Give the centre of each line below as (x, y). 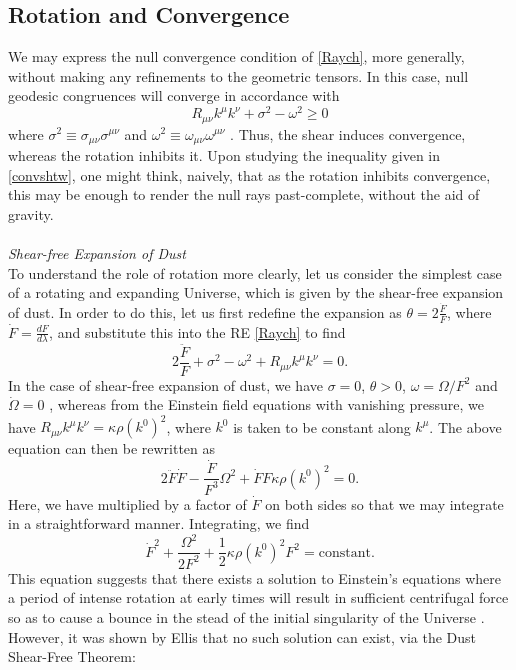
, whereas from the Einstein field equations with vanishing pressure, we (266, 404)
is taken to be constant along (322, 426)
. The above (465, 426)
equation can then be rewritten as (112, 448)
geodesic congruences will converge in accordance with (174, 95)
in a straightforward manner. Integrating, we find (159, 523)
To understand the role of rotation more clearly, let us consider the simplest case (255, 272)
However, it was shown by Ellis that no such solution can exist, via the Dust (242, 636)
